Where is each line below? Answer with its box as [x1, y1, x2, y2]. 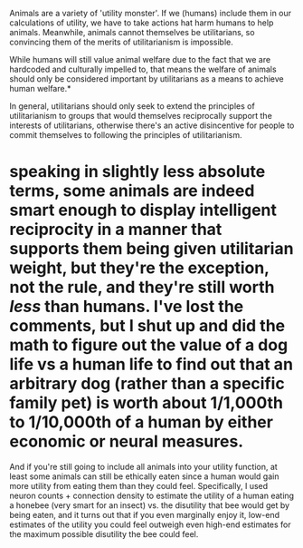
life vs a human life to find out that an [9, 354, 294, 375]
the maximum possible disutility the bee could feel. [9, 528, 199, 539]
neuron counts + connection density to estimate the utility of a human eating [9, 490, 295, 501]
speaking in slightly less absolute [9, 161, 266, 182]
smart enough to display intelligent [9, 200, 278, 220]
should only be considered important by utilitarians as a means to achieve [9, 73, 285, 84]
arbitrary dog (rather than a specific [9, 374, 285, 394]
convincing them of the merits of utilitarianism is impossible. [9, 36, 233, 47]
